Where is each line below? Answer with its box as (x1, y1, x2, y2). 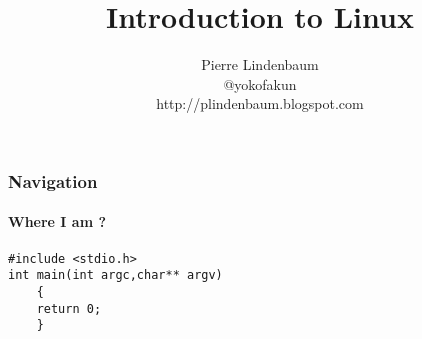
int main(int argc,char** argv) (8, 268, 223, 283)
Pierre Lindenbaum (201, 54, 319, 75)
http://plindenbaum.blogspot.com (156, 93, 364, 114)
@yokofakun (223, 73, 297, 94)
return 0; (36, 301, 102, 316)
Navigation (8, 168, 98, 193)
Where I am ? (8, 211, 107, 232)
